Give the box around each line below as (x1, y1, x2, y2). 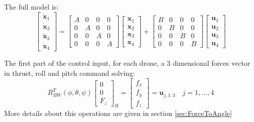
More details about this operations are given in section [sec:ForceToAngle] (4, 108, 232, 118)
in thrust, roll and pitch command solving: (4, 68, 135, 78)
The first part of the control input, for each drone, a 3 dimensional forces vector (4, 58, 250, 68)
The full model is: (4, 2, 59, 12)
